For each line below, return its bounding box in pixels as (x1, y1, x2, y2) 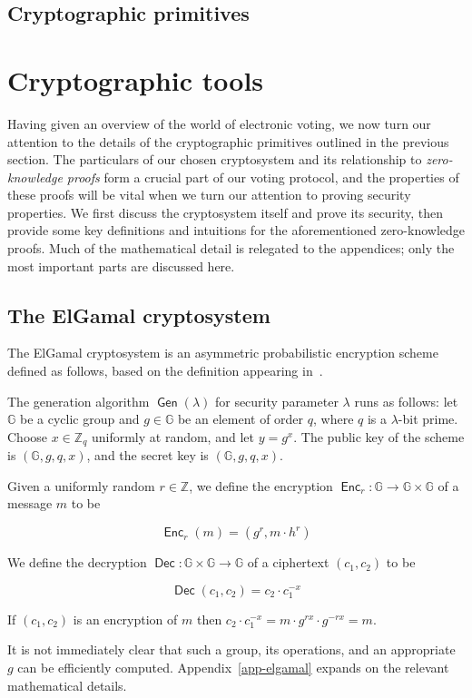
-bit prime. (398, 409, 458, 428)
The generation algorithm (7, 391, 150, 410)
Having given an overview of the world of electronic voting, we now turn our (7, 113, 431, 133)
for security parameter (214, 391, 339, 410)
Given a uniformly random (7, 476, 155, 495)
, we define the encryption (189, 476, 333, 495)
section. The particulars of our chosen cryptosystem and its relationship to (7, 150, 422, 169)
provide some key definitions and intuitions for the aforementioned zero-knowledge (7, 221, 466, 240)
